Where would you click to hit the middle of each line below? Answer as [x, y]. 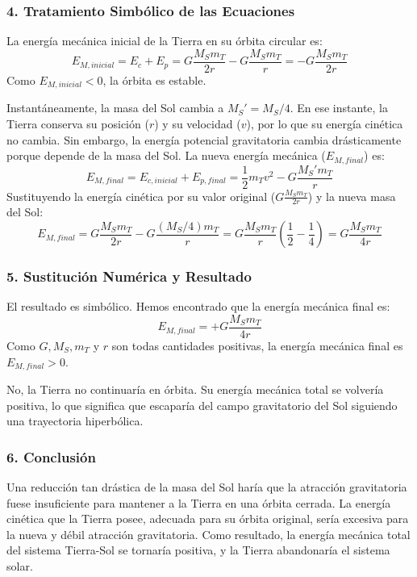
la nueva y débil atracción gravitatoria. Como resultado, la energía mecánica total [208, 534]
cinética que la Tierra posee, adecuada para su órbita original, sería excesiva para [208, 518]
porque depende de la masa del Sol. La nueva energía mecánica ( [166, 155]
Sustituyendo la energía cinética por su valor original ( [141, 196]
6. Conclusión [51, 456]
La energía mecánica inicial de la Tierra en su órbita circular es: [165, 41]
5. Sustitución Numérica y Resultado [129, 276]
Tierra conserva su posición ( [78, 123]
